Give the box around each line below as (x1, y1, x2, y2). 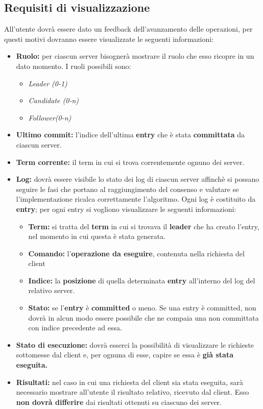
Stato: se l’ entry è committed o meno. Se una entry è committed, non (28, 302, 256, 313)
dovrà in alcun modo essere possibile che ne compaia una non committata (28, 312, 259, 323)
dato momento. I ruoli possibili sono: (16, 60, 131, 71)
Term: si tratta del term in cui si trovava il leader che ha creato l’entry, (28, 221, 259, 231)
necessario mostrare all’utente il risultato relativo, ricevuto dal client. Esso (16, 387, 249, 397)
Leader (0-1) (28, 78, 67, 88)
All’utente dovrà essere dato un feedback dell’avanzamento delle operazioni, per (4, 23, 253, 34)
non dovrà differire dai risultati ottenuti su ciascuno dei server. (16, 396, 222, 407)
